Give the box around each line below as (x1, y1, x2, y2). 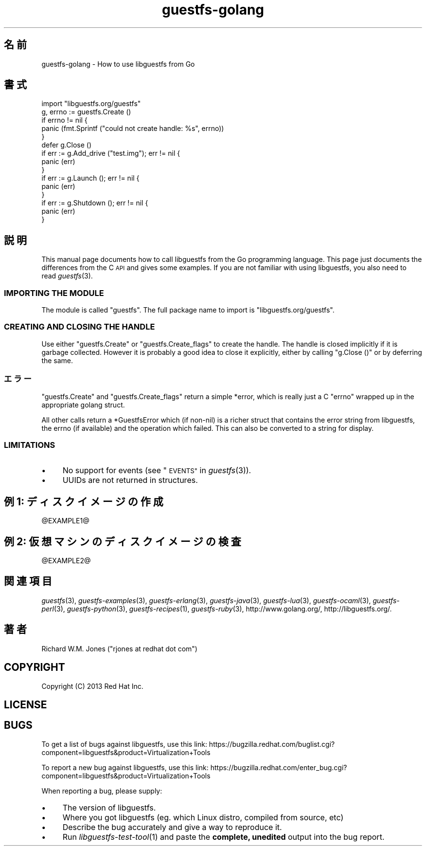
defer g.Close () (41, 141, 91, 149)
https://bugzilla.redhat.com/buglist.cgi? (209, 739, 335, 748)
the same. (41, 356, 73, 365)
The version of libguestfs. (62, 802, 156, 813)
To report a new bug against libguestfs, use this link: (41, 763, 209, 772)
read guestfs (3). (41, 272, 93, 280)
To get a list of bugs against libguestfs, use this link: (41, 739, 207, 748)
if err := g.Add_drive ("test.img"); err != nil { (41, 149, 180, 158)
